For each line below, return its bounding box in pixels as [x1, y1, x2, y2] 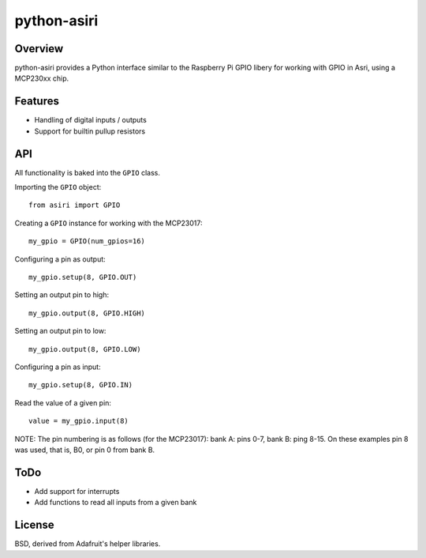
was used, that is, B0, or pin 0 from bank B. [14, 445, 155, 454]
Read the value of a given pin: [14, 398, 112, 407]
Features [14, 95, 59, 108]
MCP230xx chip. [14, 74, 69, 83]
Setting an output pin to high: [14, 290, 110, 300]
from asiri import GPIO [28, 201, 121, 209]
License [14, 518, 54, 532]
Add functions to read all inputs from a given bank [34, 498, 197, 507]
